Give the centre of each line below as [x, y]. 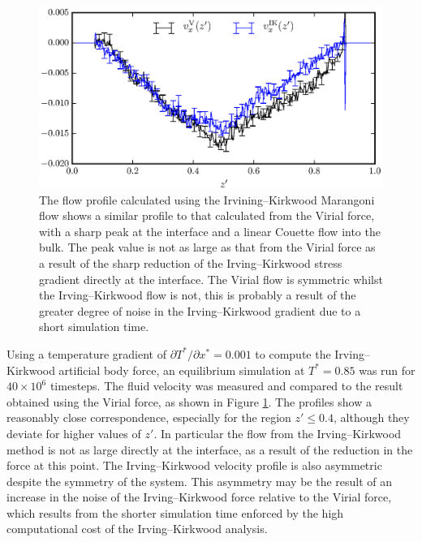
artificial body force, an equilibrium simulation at [182, 370]
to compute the [293, 353]
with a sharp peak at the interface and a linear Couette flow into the [210, 231]
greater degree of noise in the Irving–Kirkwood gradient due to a [200, 310]
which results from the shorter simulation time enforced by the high [175, 512]
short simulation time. [94, 327]
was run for [387, 370]
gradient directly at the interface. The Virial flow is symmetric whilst [211, 279]
